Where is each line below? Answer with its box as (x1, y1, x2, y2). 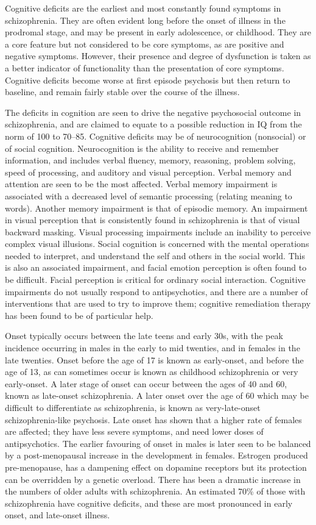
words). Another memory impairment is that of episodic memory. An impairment (5, 201, 308, 214)
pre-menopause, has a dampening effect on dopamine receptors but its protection (5, 460, 307, 473)
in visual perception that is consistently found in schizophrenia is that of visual (5, 213, 300, 226)
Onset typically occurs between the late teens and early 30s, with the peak (5, 329, 283, 342)
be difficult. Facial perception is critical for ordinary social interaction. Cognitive (5, 273, 306, 286)
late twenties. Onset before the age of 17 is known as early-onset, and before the (5, 353, 304, 366)
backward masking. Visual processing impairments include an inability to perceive (5, 225, 311, 238)
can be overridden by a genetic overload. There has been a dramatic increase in (5, 473, 301, 485)
